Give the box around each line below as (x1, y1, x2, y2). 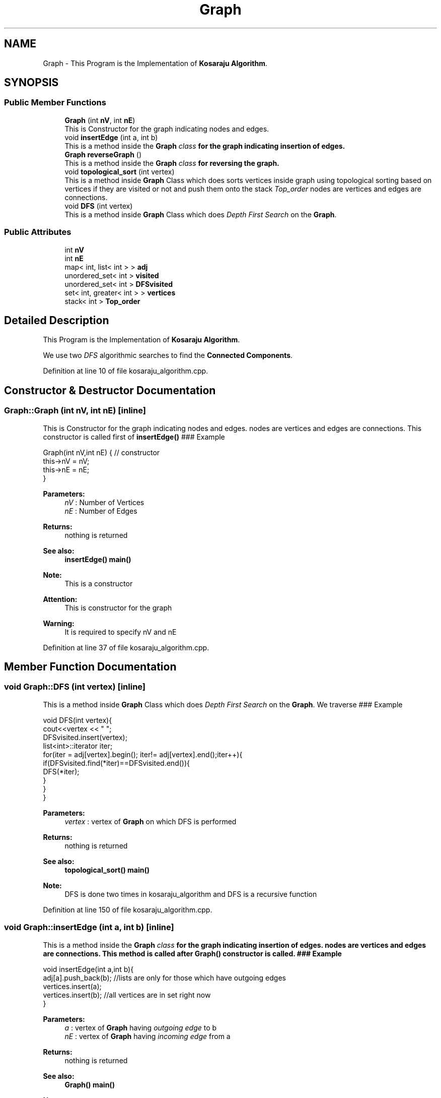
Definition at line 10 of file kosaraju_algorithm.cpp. (43, 367, 208, 376)
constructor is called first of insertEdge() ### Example (43, 432, 225, 441)
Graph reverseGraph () (64, 150, 142, 159)
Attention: (43, 594, 78, 603)
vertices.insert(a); (43, 982, 102, 991)
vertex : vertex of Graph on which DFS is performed (64, 817, 237, 826)
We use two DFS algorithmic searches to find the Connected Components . (43, 351, 293, 360)
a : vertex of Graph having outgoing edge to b (64, 1023, 217, 1032)
